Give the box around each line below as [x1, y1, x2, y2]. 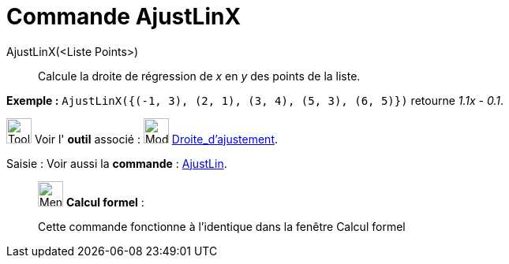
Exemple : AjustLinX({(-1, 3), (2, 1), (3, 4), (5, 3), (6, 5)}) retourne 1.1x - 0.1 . [6, 93, 504, 107]
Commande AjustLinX [6, 3, 241, 30]
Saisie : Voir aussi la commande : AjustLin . [6, 156, 227, 170]
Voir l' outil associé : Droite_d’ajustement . [34, 132, 279, 146]
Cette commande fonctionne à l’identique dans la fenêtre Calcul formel [38, 219, 406, 233]
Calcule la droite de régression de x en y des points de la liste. [38, 69, 361, 83]
